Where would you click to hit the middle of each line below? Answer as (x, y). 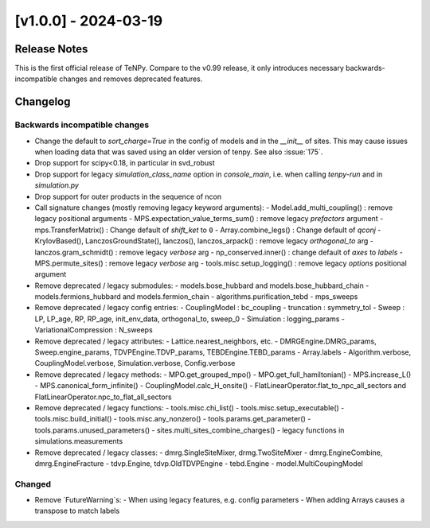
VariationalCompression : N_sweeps (94, 330)
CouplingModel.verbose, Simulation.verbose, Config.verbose (135, 363)
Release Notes (51, 49)
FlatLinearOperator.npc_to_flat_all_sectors (103, 397)
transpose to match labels (77, 511)
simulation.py (57, 185)
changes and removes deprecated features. (131, 79)
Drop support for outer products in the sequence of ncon (128, 196)
